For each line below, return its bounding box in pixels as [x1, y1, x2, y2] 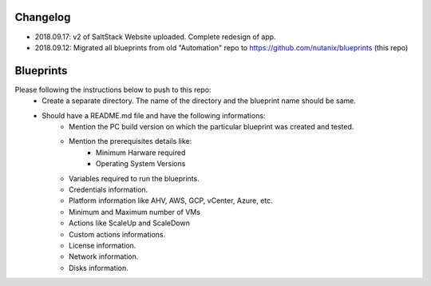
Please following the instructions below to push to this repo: [14, 85, 212, 94]
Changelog [14, 10, 71, 24]
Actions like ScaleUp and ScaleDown [69, 218, 191, 228]
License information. [69, 240, 136, 250]
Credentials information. [69, 185, 148, 194]
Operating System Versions [96, 159, 186, 169]
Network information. [69, 252, 139, 261]
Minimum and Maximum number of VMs [69, 207, 201, 216]
